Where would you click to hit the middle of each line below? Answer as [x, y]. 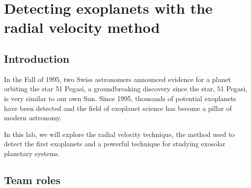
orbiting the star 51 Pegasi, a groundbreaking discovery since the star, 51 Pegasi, [126, 89]
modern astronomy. [33, 118]
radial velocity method [82, 27]
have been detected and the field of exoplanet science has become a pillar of [118, 108]
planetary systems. [32, 153]
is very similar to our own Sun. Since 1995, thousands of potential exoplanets [120, 98]
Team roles [32, 179]
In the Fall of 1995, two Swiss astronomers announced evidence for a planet [117, 79]
